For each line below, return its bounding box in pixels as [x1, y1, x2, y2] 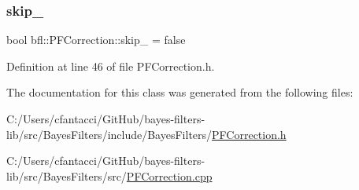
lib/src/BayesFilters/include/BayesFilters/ [6, 126, 213, 142]
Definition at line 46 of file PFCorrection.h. [6, 57, 215, 74]
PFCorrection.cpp [126, 167, 213, 184]
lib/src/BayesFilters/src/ [6, 167, 127, 184]
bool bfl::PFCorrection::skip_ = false [6, 31, 186, 48]
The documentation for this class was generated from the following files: [6, 84, 353, 100]
